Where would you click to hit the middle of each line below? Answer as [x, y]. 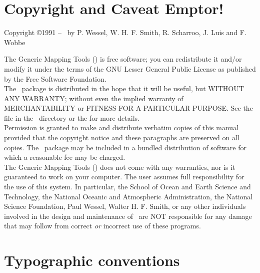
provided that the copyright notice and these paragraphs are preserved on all [122, 138]
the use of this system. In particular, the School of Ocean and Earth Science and [127, 187]
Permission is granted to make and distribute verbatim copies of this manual [121, 127]
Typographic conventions [92, 260]
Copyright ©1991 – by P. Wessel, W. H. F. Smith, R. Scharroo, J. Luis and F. [125, 32]
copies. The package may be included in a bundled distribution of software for [125, 147]
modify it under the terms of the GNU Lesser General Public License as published [130, 68]
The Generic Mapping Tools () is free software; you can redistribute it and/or [123, 59]
